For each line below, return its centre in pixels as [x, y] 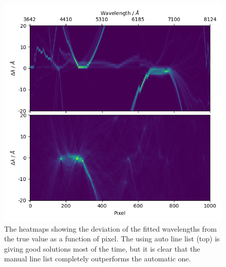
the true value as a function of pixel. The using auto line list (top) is [112, 239]
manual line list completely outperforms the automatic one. [98, 259]
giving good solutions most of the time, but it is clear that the [102, 248]
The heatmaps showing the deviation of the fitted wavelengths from [111, 228]
